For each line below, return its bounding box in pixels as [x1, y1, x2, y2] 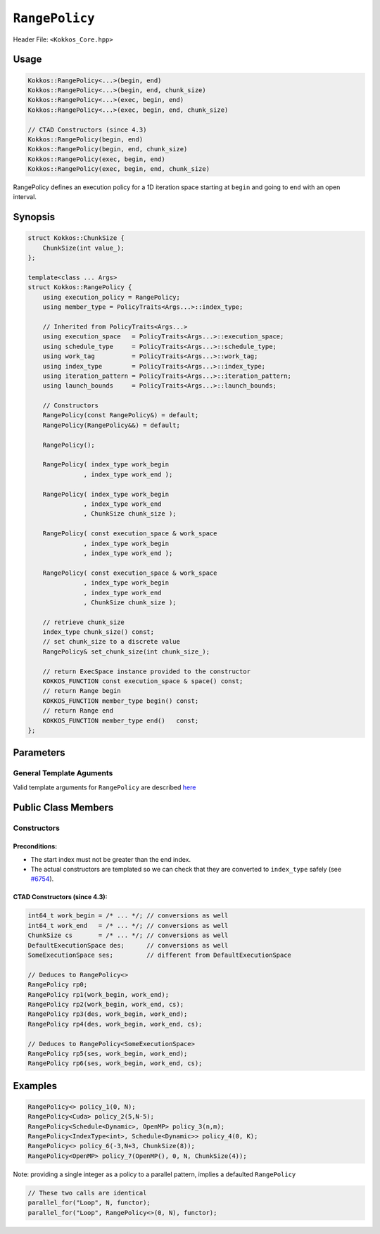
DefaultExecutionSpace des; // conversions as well [27, 941, 229, 949]
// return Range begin [42, 687, 121, 695]
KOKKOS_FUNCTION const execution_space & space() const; [42, 678, 243, 685]
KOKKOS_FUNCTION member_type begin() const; [42, 696, 199, 705]
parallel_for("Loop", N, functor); [27, 1199, 151, 1207]
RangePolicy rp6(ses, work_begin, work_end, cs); [27, 1060, 203, 1067]
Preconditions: [13, 842, 58, 851]
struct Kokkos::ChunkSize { [27, 234, 125, 242]
